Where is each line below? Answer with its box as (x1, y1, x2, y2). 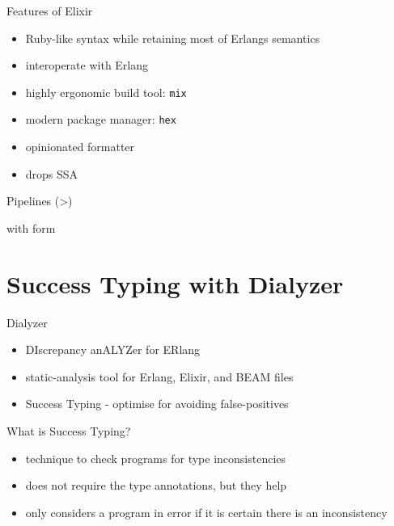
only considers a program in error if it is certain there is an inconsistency (25, 503, 388, 520)
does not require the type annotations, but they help (25, 477, 287, 494)
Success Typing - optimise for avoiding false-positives (25, 395, 289, 412)
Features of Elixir (6, 2, 93, 19)
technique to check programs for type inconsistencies (25, 449, 286, 466)
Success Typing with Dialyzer (6, 267, 344, 300)
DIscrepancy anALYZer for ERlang (25, 341, 201, 358)
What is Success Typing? (6, 422, 131, 439)
